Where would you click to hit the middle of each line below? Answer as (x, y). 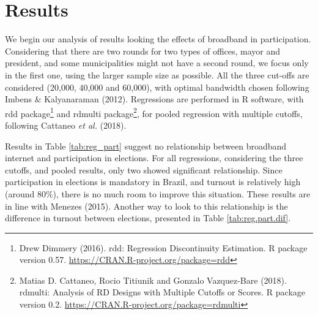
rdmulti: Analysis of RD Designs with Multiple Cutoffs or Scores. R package (162, 292)
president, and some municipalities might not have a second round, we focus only (157, 63)
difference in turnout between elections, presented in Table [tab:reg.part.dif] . (148, 218)
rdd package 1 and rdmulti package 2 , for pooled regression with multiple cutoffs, (154, 112)
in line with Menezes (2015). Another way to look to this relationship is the (146, 206)
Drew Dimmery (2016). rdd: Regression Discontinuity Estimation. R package (163, 247)
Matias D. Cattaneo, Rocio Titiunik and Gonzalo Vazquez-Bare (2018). (153, 280)
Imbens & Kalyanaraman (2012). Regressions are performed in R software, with (154, 99)
